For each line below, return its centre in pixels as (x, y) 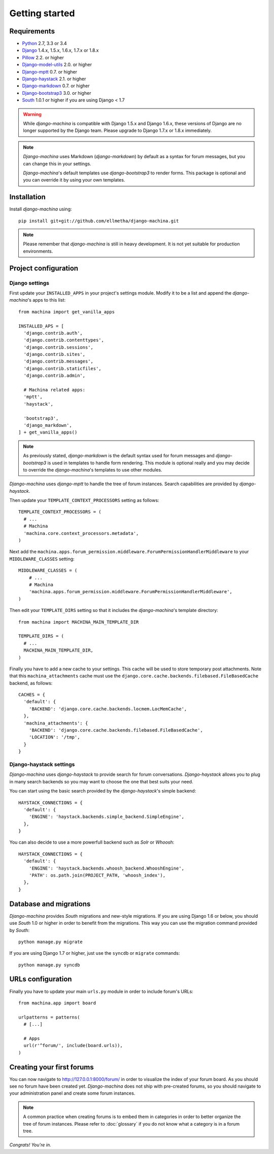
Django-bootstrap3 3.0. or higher (57, 93)
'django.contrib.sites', (55, 354)
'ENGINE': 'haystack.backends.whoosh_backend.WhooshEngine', (107, 868)
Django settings (29, 283)
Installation (27, 197)
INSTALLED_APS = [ (41, 326)
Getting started (42, 13)
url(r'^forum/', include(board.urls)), (73, 1045)
